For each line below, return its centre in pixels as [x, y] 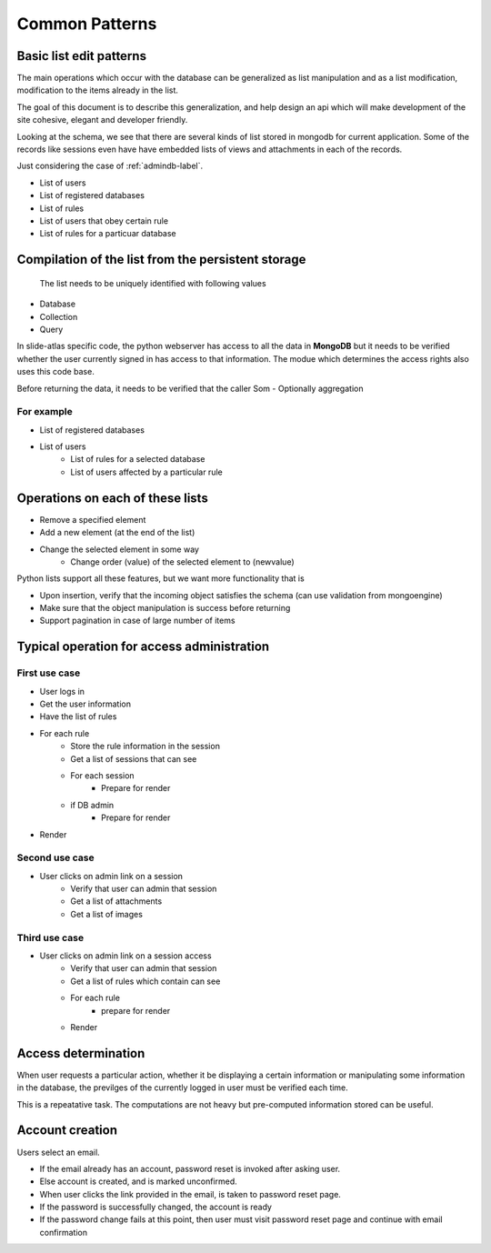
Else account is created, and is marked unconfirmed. [138, 1181]
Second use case [55, 857]
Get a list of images [106, 914]
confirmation [64, 1232]
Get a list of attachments [116, 901]
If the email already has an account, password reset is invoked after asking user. [190, 1168]
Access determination [81, 1053]
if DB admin [92, 805]
